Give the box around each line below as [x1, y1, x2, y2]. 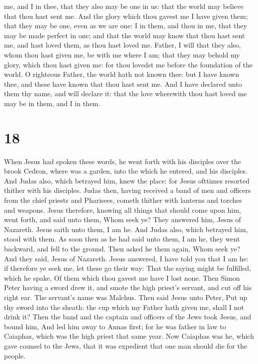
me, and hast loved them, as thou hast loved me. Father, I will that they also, [4, 40, 241, 50]
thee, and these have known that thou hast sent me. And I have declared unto [4, 78, 242, 89]
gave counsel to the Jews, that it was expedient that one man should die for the [4, 340, 247, 351]
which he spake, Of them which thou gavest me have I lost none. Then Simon [4, 272, 240, 283]
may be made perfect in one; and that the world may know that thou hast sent [4, 30, 245, 40]
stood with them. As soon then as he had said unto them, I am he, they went [4, 234, 240, 244]
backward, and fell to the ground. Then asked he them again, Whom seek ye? [4, 243, 241, 253]
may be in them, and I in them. [4, 98, 100, 108]
